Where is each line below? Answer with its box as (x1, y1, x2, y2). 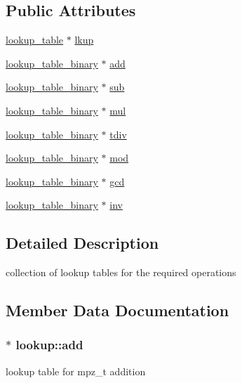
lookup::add (15, 336, 83, 353)
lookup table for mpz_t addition (6, 363, 146, 378)
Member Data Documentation (6, 299, 229, 321)
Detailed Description (6, 232, 159, 254)
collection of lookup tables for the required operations (6, 265, 236, 280)
